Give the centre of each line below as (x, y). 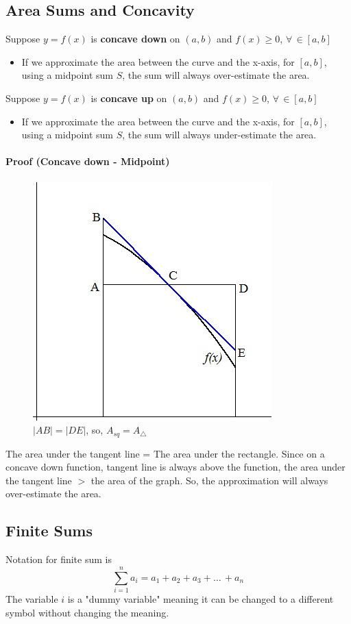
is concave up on (129, 98)
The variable (32, 598)
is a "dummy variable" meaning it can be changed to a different (201, 598)
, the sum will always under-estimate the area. (219, 135)
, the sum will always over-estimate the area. (216, 75)
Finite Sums (49, 531)
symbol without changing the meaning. (87, 612)
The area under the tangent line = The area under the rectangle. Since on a (165, 453)
